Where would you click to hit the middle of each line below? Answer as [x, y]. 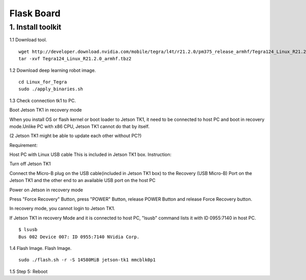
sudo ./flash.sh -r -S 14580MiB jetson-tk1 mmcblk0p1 [87, 260]
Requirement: [23, 145]
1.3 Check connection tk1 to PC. [43, 100]
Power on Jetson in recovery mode [46, 190]
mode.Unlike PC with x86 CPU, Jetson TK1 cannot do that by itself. [80, 126]
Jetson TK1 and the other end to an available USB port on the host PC [82, 181]
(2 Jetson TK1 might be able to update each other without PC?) [75, 136]
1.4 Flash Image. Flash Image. [41, 248]
